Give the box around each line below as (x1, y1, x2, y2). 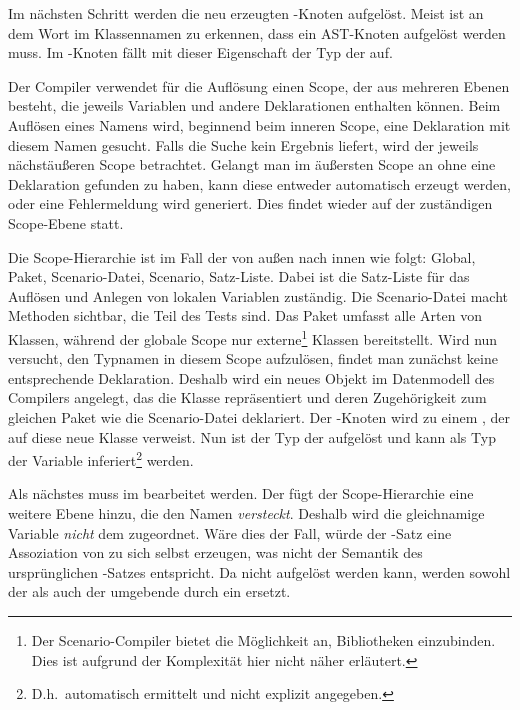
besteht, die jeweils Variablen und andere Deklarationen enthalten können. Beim (8, 95, 501, 116)
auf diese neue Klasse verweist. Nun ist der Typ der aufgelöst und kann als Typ (8, 426, 496, 447)
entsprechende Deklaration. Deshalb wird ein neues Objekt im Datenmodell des (8, 367, 495, 388)
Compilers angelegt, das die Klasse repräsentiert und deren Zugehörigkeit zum (8, 387, 487, 408)
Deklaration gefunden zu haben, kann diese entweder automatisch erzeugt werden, (8, 173, 511, 194)
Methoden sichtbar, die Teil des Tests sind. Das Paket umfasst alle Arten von (8, 305, 482, 326)
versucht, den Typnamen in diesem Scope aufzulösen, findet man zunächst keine (8, 348, 498, 369)
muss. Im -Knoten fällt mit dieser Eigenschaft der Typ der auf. (8, 42, 393, 63)
